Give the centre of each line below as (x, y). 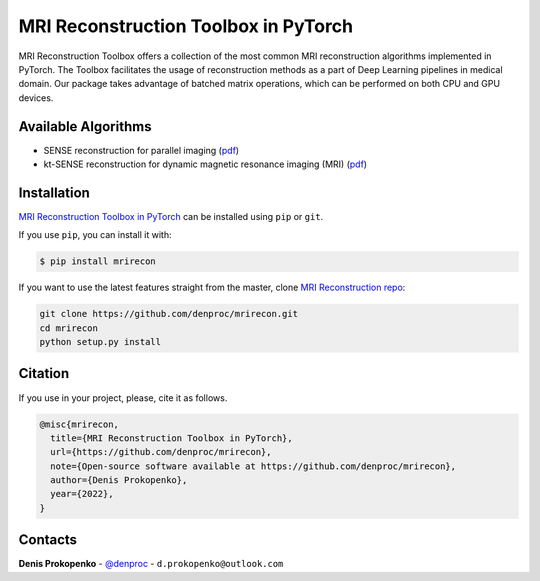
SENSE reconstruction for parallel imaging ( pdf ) (141, 150)
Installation (54, 192)
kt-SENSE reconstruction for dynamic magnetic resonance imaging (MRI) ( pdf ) (205, 164)
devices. (36, 97)
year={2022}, (82, 494)
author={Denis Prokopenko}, (119, 480)
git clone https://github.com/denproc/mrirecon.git (169, 314)
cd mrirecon (69, 328)
